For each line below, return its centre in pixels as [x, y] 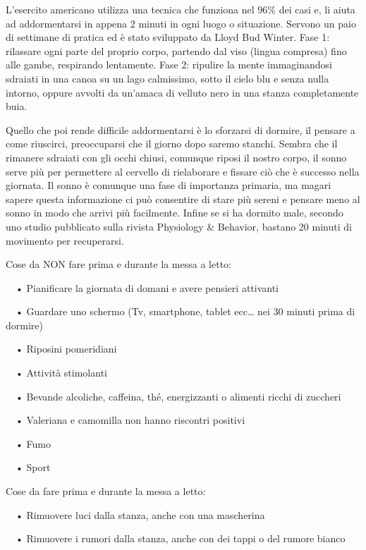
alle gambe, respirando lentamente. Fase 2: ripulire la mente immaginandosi [169, 65]
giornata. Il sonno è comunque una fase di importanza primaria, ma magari [169, 185]
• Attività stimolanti [61, 373]
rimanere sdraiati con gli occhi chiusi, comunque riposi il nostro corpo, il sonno [176, 157]
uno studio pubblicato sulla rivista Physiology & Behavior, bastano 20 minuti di [179, 226]
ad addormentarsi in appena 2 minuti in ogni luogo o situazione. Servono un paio [181, 23]
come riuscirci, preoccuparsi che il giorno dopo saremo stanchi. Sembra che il [172, 143]
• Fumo [33, 443]
